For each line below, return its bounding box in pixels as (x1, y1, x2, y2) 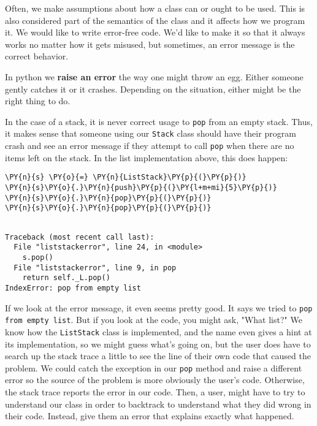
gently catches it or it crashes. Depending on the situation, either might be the (5, 82, 301, 95)
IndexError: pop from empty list (5, 283, 141, 292)
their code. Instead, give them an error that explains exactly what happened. (5, 409, 294, 422)
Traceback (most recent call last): (5, 232, 155, 242)
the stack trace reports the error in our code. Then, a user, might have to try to (5, 385, 305, 398)
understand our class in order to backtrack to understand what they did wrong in (5, 397, 311, 410)
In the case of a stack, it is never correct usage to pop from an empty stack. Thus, (5, 115, 313, 127)
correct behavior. (5, 50, 69, 63)
